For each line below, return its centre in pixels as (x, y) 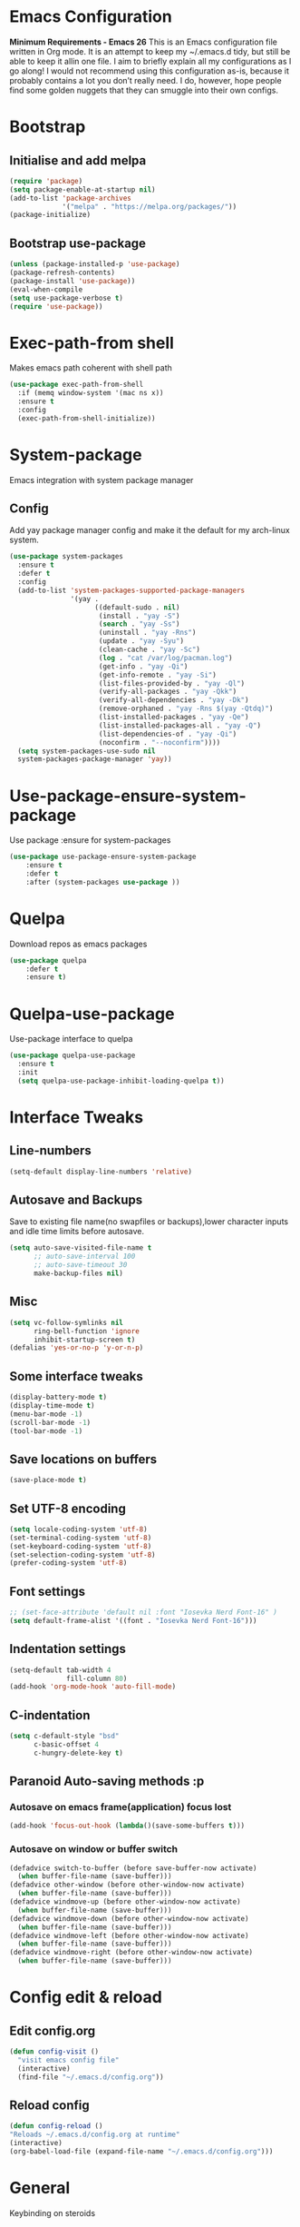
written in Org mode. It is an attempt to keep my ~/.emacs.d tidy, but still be (150, 51)
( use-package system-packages (67, 557)
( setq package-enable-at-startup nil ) (82, 189)
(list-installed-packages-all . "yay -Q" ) (179, 725)
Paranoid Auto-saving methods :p (107, 1782)
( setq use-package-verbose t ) (67, 298)
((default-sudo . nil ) (137, 607)
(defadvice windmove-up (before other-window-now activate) (126, 1902)
